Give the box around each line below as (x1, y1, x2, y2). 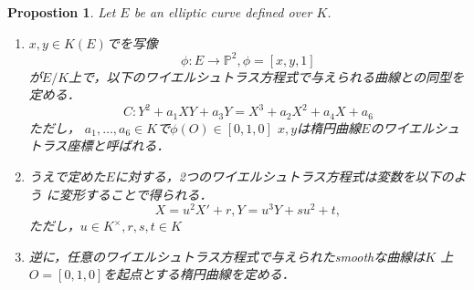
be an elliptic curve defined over (133, 3, 312, 21)
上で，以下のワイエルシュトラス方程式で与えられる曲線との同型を (68, 67, 464, 86)
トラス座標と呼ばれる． (28, 136, 170, 155)
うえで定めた (28, 167, 106, 186)
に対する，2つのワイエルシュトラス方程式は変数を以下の (114, 167, 454, 186)
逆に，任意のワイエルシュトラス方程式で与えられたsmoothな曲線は (28, 246, 426, 265)
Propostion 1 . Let (7, 3, 116, 21)
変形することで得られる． (58, 184, 213, 203)
